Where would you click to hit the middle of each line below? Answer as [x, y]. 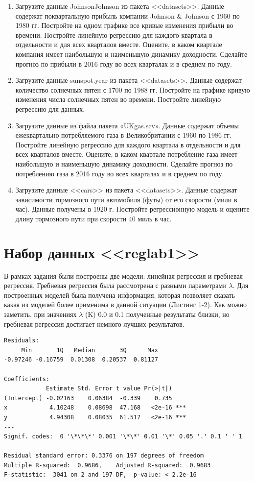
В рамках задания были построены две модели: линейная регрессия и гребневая [124, 276]
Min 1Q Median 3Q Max [90, 350]
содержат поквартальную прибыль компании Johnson [95, 15]
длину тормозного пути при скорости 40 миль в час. [93, 218]
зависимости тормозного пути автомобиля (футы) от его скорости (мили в [126, 199]
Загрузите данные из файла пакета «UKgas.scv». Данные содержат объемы [127, 125]
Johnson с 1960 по [212, 15]
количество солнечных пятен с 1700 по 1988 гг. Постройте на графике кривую [133, 89]
